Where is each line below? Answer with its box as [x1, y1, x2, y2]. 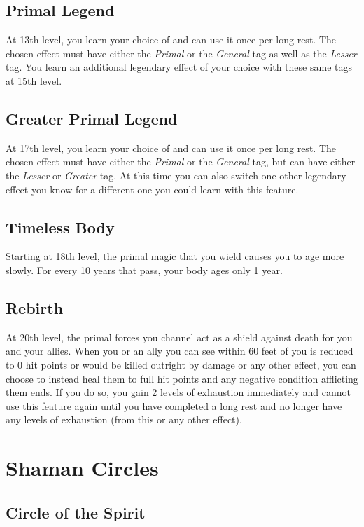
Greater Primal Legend [6, 107, 178, 129]
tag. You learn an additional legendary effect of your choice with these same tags [6, 60, 352, 74]
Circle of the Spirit [6, 501, 146, 523]
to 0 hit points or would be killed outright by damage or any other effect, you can [6, 357, 356, 371]
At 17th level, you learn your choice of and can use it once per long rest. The [6, 140, 336, 155]
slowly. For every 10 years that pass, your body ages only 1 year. [6, 262, 283, 277]
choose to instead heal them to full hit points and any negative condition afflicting [6, 371, 358, 385]
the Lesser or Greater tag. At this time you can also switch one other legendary [6, 167, 346, 182]
